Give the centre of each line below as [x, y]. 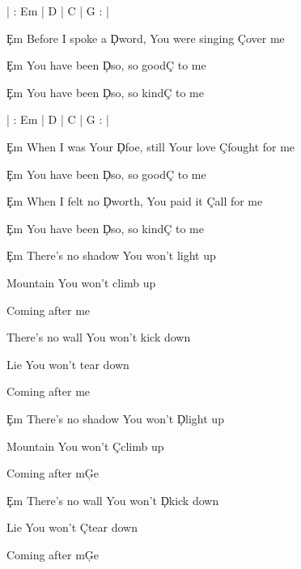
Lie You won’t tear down [68, 364]
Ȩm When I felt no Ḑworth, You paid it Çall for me [135, 201]
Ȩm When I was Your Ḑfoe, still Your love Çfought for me [151, 146]
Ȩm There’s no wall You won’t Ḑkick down [113, 500]
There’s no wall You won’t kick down [99, 337]
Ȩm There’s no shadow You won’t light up [111, 255]
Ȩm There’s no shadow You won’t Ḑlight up [115, 418]
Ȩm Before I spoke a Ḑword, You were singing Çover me [146, 38]
